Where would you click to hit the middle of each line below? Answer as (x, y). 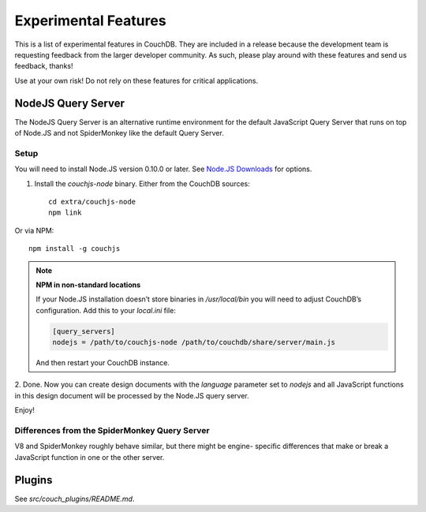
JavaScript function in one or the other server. (90, 457)
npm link (65, 213)
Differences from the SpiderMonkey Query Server (112, 430)
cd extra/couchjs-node (92, 202)
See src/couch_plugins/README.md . (75, 499)
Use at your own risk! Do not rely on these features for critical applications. (136, 80)
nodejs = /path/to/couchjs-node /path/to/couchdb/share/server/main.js (194, 342)
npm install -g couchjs (75, 249)
